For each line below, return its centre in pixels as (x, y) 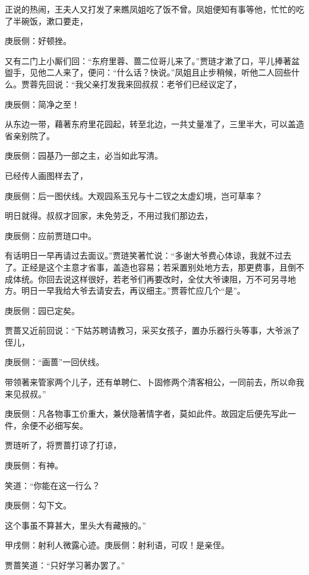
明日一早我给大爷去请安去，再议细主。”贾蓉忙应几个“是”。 (133, 290)
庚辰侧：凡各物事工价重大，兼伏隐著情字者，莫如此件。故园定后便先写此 (146, 414)
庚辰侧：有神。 (34, 465)
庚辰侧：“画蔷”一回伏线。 (55, 362)
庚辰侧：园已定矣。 (42, 310)
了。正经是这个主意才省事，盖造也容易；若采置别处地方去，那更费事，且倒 (150, 267)
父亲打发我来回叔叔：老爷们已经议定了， (163, 84)
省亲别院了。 (30, 135)
